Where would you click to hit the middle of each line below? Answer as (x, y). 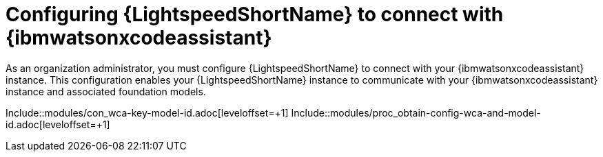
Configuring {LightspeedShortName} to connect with (255, 14)
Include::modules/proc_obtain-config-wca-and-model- (416, 112)
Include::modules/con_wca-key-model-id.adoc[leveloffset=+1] (147, 112)
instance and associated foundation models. (106, 91)
